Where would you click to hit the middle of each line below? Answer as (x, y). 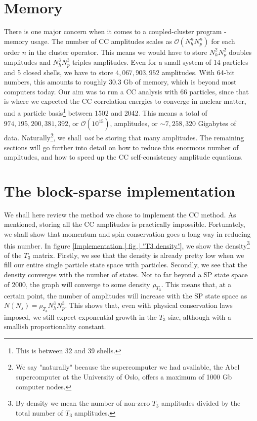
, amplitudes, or (134, 123)
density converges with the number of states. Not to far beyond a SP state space (126, 274)
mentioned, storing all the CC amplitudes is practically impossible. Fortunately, (125, 224)
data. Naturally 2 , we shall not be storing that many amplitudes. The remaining (124, 137)
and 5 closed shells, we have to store (59, 72)
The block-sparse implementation (120, 190)
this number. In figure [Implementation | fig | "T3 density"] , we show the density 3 (127, 245)
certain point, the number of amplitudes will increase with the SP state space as (126, 295)
